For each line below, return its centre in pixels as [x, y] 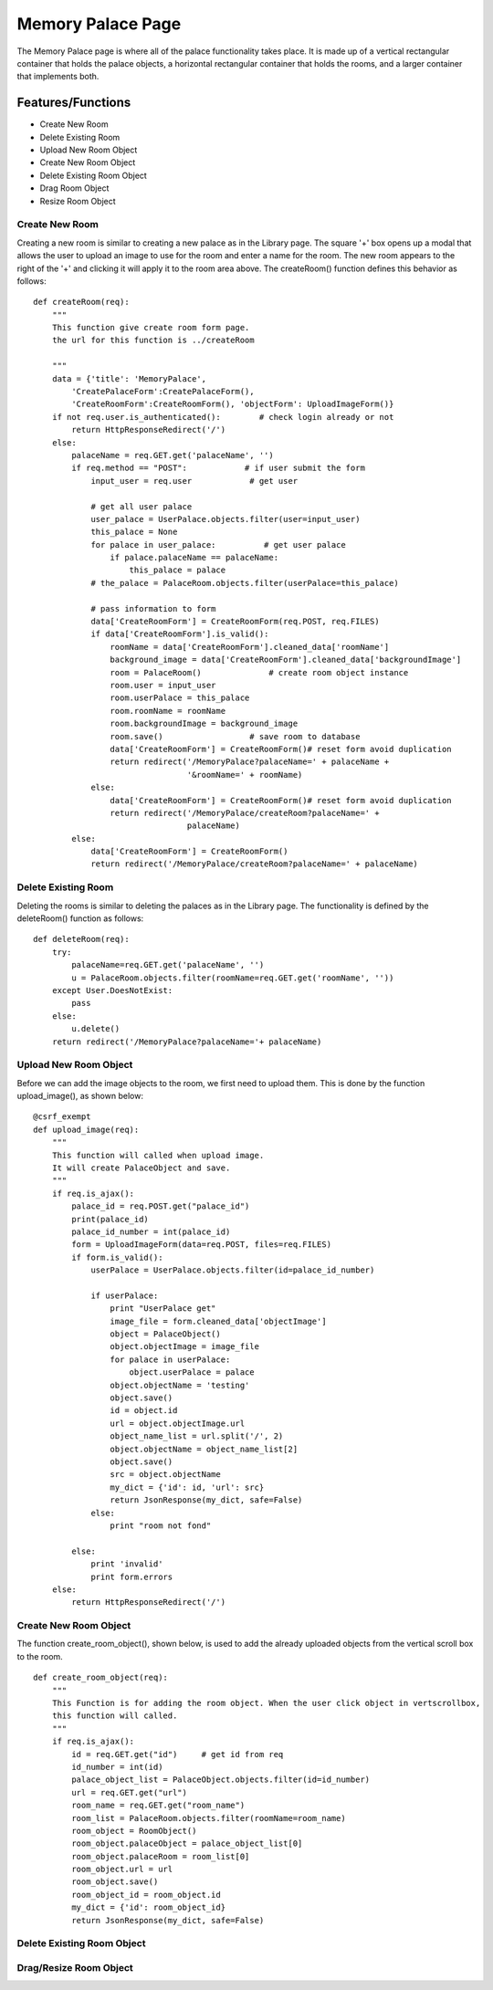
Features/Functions [74, 103]
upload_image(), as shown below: [80, 1096]
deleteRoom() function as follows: [80, 918]
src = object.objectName [165, 1475]
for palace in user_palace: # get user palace [218, 545]
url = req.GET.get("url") [129, 1792]
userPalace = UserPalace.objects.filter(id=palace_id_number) [233, 1270]
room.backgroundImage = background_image [204, 724]
